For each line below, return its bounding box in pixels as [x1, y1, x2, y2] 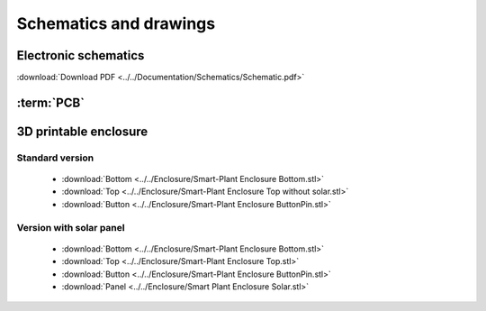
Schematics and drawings [16, 14, 216, 33]
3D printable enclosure [16, 123, 148, 139]
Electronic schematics [16, 48, 145, 63]
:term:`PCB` [16, 95, 85, 110]
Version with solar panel [16, 221, 125, 233]
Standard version [16, 151, 94, 164]
